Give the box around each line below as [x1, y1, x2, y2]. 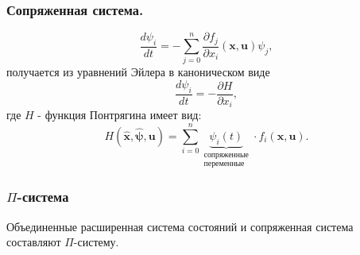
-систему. [73, 234, 119, 250]
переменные [203, 159, 245, 168]
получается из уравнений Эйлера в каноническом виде [6, 64, 270, 80]
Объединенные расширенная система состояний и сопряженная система [6, 218, 354, 234]
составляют [6, 234, 61, 250]
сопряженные [203, 150, 249, 159]
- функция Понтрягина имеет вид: [37, 106, 202, 123]
